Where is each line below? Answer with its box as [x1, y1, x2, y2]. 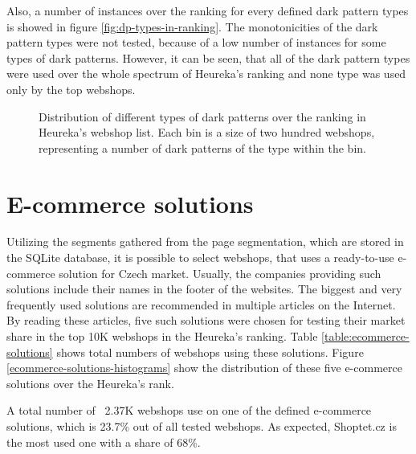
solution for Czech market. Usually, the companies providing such [59, 264, 381, 281]
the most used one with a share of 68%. [6, 433, 201, 450]
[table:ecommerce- [321, 328, 410, 345]
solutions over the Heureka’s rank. [6, 374, 174, 391]
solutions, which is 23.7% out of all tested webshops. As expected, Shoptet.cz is [6, 418, 397, 434]
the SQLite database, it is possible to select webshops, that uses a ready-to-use [6, 249, 394, 266]
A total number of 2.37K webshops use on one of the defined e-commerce [6, 402, 372, 419]
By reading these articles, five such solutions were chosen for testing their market [6, 312, 406, 329]
